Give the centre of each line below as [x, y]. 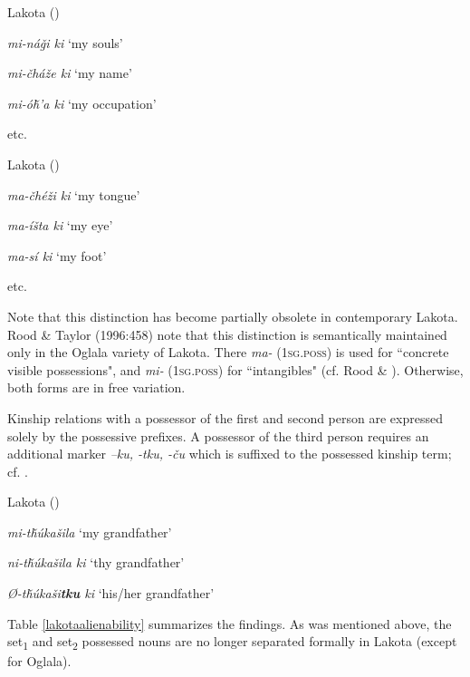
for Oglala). [39, 661]
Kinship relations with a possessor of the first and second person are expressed [225, 417]
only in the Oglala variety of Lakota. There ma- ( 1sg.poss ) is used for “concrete [228, 352]
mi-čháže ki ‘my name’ [70, 73]
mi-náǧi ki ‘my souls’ [65, 42]
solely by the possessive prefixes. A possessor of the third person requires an [218, 435]
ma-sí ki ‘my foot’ [57, 255]
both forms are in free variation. [96, 387]
